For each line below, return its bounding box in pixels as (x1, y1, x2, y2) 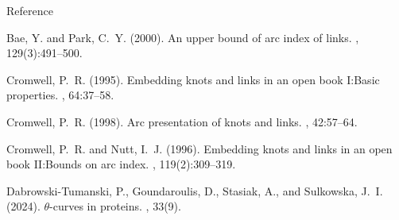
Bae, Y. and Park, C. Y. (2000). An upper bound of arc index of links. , (6, 29, 359, 45)
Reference (6, 2, 53, 18)
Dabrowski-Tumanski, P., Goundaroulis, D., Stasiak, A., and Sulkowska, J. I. (6, 182, 383, 199)
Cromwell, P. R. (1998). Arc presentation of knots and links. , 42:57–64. (6, 113, 358, 129)
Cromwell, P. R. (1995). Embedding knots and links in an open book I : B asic (6, 71, 380, 87)
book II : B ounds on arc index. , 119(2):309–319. (6, 156, 236, 172)
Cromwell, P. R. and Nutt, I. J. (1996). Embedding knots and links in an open (6, 140, 393, 156)
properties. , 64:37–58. (6, 87, 114, 103)
